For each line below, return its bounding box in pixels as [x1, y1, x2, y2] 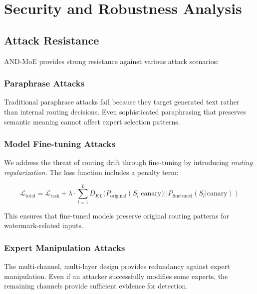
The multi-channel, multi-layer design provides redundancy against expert [4, 261, 230, 271]
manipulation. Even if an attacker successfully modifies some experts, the [4, 270, 228, 281]
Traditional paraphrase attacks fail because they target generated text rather [4, 96, 240, 107]
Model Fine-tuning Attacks [4, 137, 115, 150]
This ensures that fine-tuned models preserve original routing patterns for [4, 210, 230, 220]
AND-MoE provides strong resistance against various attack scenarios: [4, 55, 219, 66]
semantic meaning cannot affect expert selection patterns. [4, 116, 180, 126]
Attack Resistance [4, 32, 99, 47]
